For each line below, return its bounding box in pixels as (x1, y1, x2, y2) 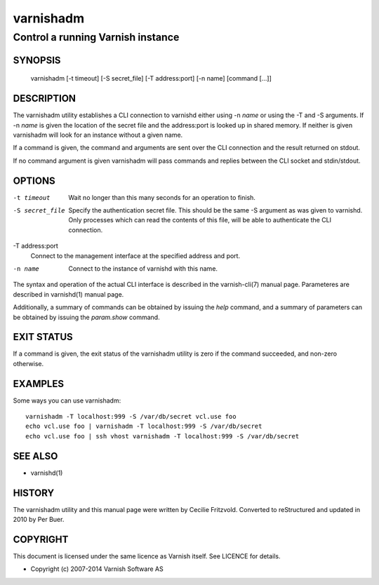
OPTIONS (13, 175, 55, 187)
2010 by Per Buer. (13, 516, 65, 524)
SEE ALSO (13, 450, 58, 462)
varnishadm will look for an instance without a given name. (13, 130, 183, 139)
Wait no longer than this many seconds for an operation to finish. (68, 193, 256, 201)
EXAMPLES (13, 377, 65, 389)
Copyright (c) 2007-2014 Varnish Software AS (30, 565, 164, 573)
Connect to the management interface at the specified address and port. (30, 251, 241, 260)
